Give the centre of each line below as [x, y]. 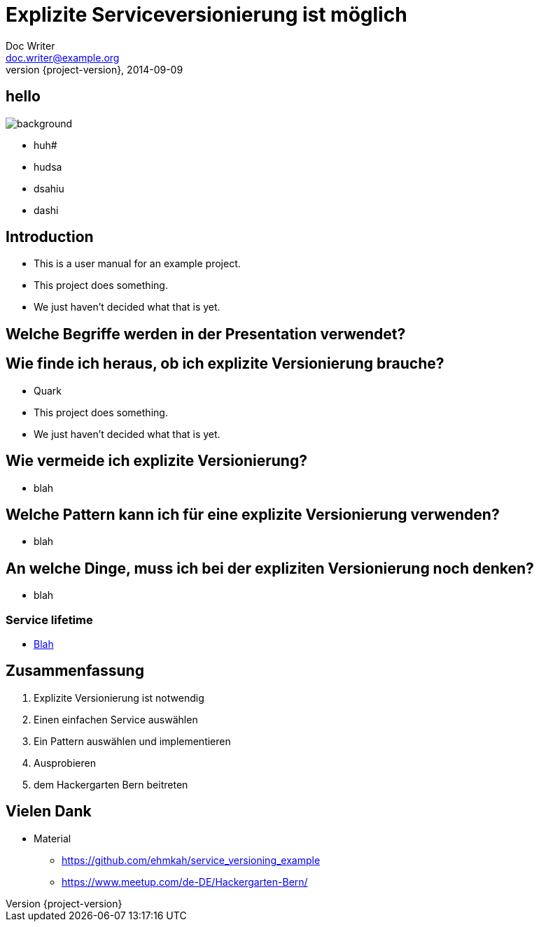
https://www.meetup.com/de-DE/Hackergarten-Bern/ [185, 882]
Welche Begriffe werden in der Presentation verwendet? [206, 334]
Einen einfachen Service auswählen [116, 719]
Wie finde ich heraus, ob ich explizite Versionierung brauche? [225, 364]
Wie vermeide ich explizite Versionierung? [156, 461]
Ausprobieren [65, 763]
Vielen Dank [49, 812]
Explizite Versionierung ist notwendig [119, 698]
